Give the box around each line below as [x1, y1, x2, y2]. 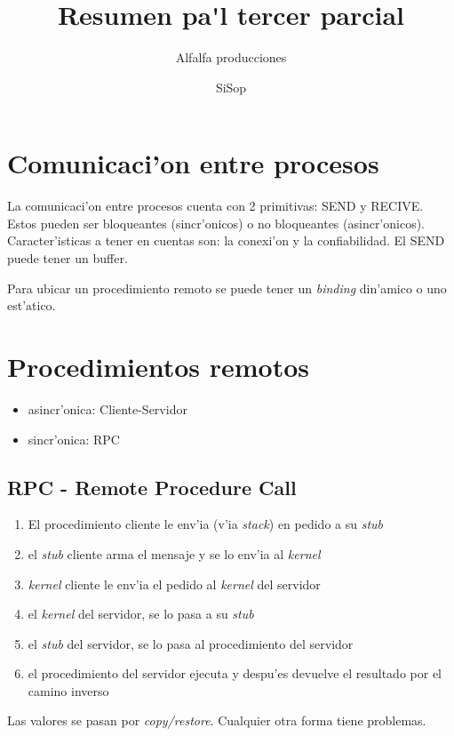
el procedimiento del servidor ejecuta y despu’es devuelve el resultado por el [28, 664, 442, 683]
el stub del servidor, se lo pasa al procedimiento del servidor [28, 634, 354, 652]
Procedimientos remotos [7, 348, 310, 384]
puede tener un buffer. [7, 249, 128, 268]
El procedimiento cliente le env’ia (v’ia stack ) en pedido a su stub [28, 515, 384, 533]
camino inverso [28, 681, 109, 700]
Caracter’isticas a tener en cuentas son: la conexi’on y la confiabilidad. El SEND [7, 231, 445, 250]
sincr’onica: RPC [28, 429, 120, 448]
